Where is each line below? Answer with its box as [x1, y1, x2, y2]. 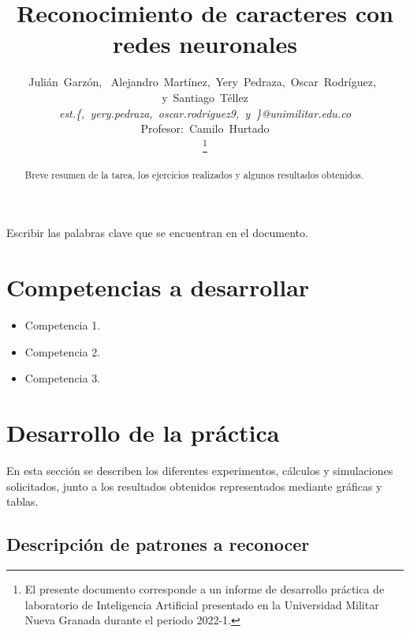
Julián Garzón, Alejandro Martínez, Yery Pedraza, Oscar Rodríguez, [28, 73, 376, 90]
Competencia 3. [24, 370, 101, 386]
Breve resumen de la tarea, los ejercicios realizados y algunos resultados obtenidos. [24, 168, 364, 181]
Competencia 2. [24, 343, 101, 360]
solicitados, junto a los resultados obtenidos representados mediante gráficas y [6, 477, 382, 494]
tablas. [6, 493, 39, 510]
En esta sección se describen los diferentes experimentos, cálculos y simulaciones [6, 462, 393, 479]
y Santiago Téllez [162, 89, 248, 105]
